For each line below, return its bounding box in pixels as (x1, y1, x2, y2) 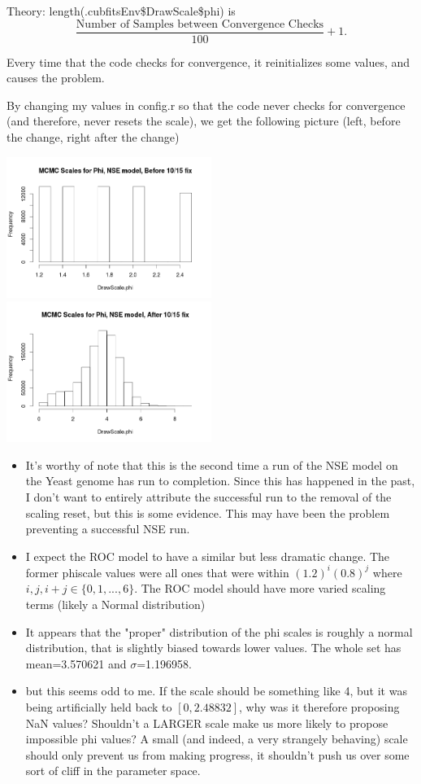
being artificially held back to (25, 698, 172, 715)
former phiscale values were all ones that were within (25, 563, 289, 580)
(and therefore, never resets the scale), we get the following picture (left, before (7, 112, 401, 129)
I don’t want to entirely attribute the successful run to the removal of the (25, 488, 392, 505)
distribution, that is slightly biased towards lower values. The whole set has (25, 639, 401, 656)
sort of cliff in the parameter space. (25, 762, 201, 779)
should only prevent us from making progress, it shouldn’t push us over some (25, 746, 410, 763)
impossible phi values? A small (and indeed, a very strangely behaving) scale (25, 730, 408, 747)
